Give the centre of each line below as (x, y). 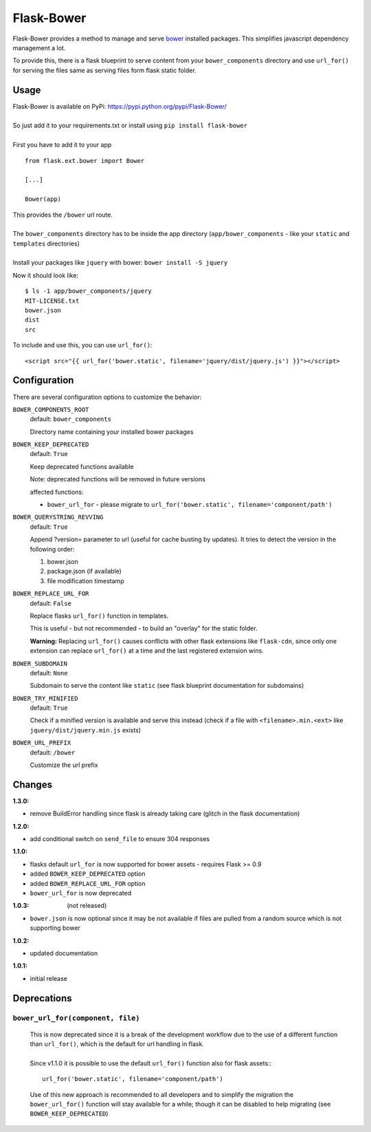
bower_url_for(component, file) (76, 1018)
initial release (49, 978)
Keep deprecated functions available (82, 466)
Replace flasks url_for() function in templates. (99, 616)
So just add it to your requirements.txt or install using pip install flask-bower (130, 126)
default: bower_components (70, 419)
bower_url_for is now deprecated (81, 893)
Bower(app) (43, 199)
